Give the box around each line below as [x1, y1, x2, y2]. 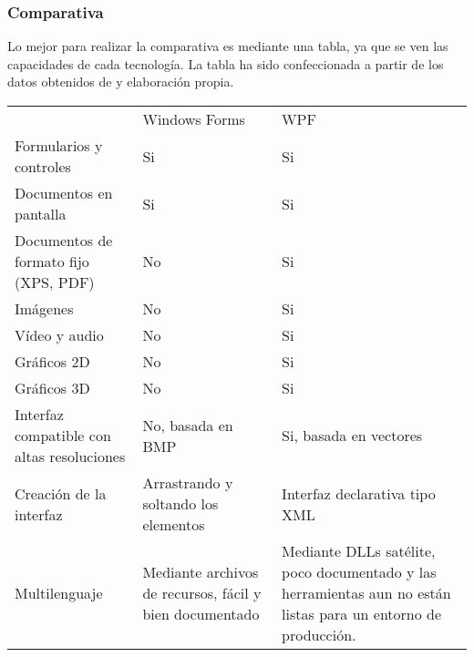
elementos [142, 514, 205, 535]
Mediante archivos [142, 561, 259, 582]
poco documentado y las [282, 561, 437, 582]
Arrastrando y [142, 472, 233, 493]
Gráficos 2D [15, 351, 90, 372]
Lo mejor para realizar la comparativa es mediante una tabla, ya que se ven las [7, 36, 448, 56]
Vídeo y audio [15, 324, 104, 345]
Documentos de [15, 230, 113, 251]
